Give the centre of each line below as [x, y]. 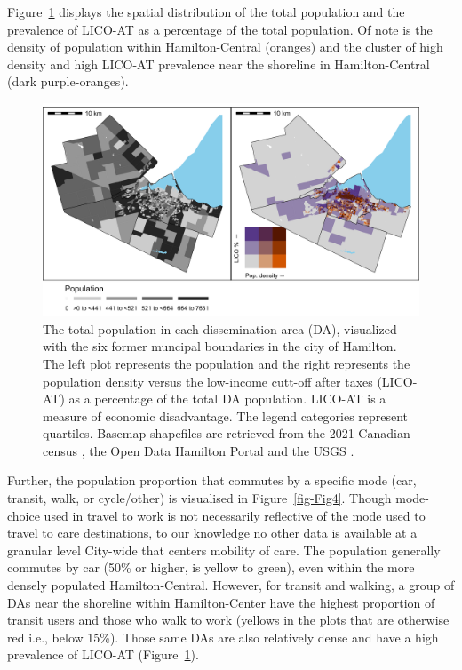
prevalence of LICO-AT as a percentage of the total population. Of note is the [220, 29]
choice [24, 515]
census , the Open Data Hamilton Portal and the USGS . [199, 450]
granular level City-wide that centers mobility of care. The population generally [224, 550]
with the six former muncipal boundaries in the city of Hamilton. [220, 346]
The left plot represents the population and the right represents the [227, 363]
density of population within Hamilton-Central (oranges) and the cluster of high [225, 47]
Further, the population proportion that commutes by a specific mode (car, [212, 480]
